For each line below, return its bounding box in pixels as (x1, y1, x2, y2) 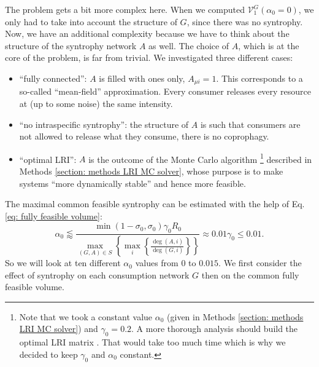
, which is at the (238, 39, 299, 52)
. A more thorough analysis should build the (131, 322, 298, 335)
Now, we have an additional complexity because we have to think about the (5, 27, 290, 40)
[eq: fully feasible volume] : (5, 209, 102, 222)
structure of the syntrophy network (5, 39, 137, 52)
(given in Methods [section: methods (167, 310, 304, 323)
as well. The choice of (148, 39, 229, 52)
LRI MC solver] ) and (19, 322, 98, 335)
